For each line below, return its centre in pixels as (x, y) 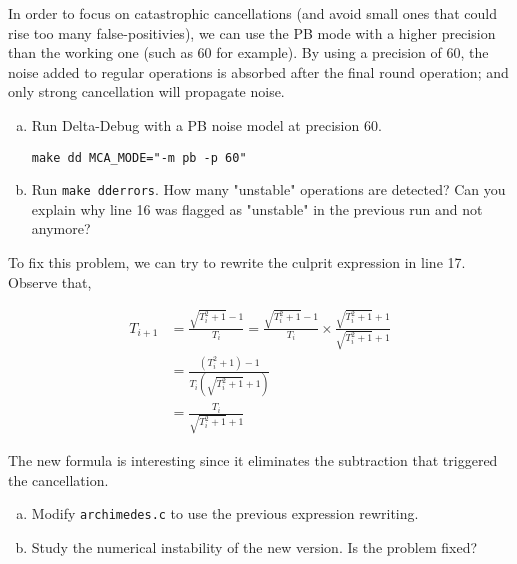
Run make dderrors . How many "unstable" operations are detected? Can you (268, 189)
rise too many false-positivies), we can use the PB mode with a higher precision (252, 32)
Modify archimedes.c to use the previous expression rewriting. (225, 513)
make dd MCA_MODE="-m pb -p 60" (139, 157)
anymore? (61, 228)
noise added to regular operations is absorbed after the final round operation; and (258, 71)
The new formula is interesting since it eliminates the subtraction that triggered (253, 460)
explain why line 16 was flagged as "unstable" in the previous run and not (257, 208)
